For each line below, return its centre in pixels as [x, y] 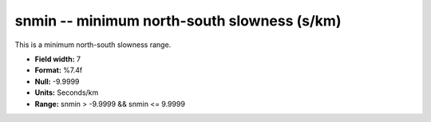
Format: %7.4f [59, 70]
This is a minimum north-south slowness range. [93, 45]
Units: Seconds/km [67, 92]
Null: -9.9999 [57, 81]
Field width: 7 [58, 59]
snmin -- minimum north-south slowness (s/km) [178, 21]
